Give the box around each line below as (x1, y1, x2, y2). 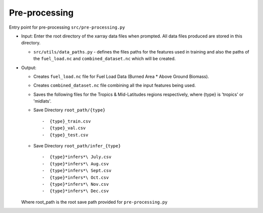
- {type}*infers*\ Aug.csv (42, 161, 109, 166)
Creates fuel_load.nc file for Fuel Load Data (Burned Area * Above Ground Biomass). (33, 73, 209, 79)
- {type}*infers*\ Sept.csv (42, 168, 112, 174)
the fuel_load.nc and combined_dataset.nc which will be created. (33, 56, 176, 62)
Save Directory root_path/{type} (33, 107, 106, 113)
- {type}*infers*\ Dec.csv (42, 188, 109, 194)
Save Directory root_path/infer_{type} (33, 143, 121, 149)
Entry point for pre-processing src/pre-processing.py (9, 24, 125, 30)
